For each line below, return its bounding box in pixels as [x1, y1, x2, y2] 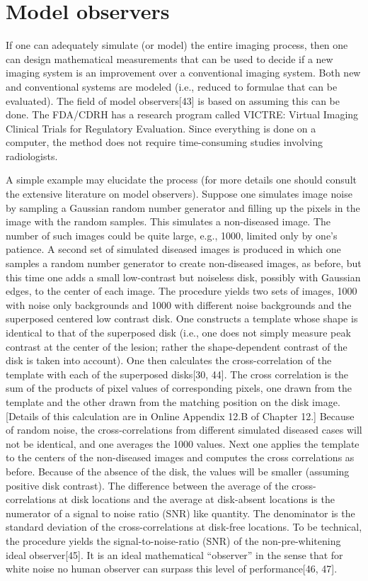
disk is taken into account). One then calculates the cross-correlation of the [6, 353, 332, 368]
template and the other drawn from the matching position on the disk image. [6, 394, 340, 409]
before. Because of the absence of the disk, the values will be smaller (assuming [6, 463, 350, 478]
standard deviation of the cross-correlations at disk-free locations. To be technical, [6, 519, 362, 534]
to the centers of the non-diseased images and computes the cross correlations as [6, 450, 355, 465]
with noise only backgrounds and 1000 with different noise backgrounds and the [6, 297, 352, 312]
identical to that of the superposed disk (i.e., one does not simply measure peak [6, 325, 351, 339]
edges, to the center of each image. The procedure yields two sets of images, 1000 [6, 283, 357, 298]
